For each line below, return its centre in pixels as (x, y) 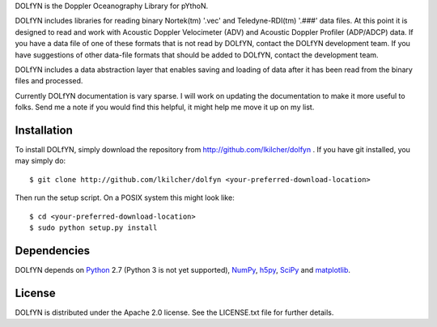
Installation (44, 130)
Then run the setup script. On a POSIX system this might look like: (125, 197)
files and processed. (49, 81)
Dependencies (53, 251)
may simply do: (40, 161)
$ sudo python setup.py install (93, 227)
